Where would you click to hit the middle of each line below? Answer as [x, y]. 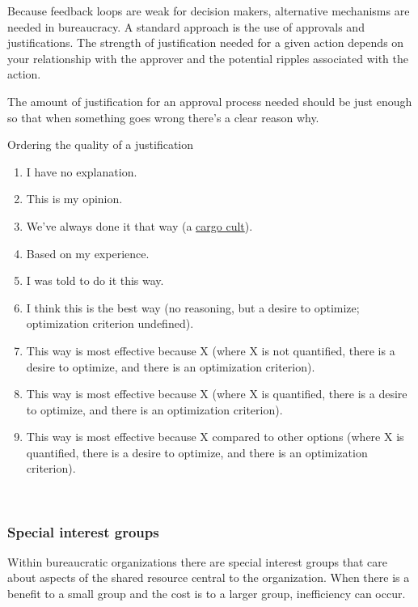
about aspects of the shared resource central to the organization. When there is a [209, 577]
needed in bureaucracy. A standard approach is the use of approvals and [186, 26]
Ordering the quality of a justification [101, 144]
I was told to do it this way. [95, 280]
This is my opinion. [74, 199]
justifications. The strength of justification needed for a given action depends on [206, 42]
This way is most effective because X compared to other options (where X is [215, 437]
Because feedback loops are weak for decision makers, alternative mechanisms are [209, 11]
